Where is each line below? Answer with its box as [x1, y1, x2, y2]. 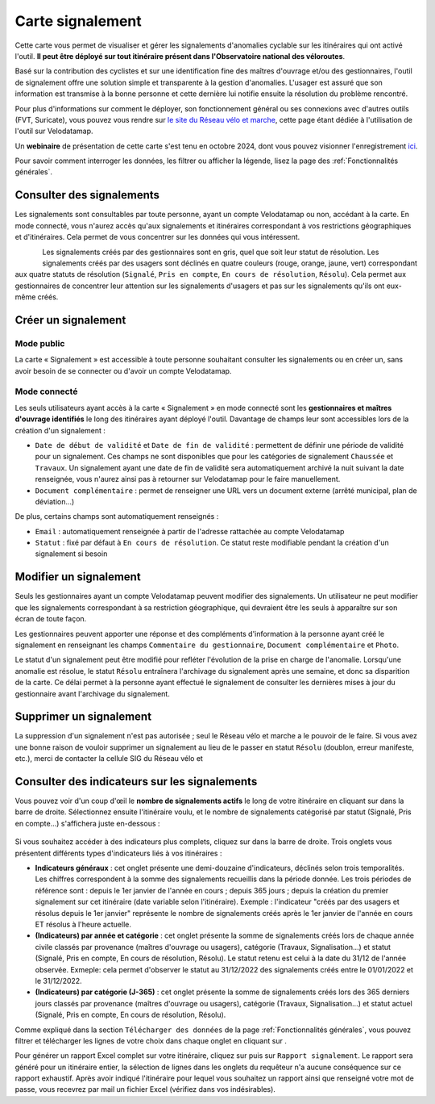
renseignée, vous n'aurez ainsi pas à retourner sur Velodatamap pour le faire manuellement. [35, 475, 341, 484]
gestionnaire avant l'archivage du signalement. [14, 688, 171, 698]
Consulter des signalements [14, 188, 160, 202]
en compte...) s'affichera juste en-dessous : [14, 818, 160, 828]
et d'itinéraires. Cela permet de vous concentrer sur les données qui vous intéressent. [14, 232, 300, 242]
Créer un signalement [14, 313, 126, 327]
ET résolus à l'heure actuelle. [35, 920, 132, 929]
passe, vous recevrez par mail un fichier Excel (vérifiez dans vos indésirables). [14, 1085, 275, 1094]
